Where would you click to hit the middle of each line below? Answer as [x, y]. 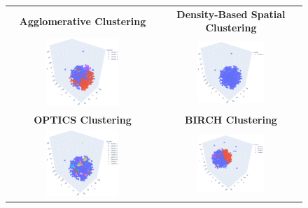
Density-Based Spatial [231, 14]
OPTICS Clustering [83, 120]
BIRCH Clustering [231, 120]
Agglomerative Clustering [83, 21]
